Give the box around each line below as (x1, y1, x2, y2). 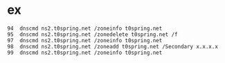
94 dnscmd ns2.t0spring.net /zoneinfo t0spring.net (7, 25, 163, 32)
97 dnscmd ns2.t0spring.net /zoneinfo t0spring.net (7, 37, 163, 44)
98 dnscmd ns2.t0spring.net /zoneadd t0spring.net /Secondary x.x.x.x (7, 43, 218, 50)
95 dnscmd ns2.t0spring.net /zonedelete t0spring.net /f (7, 30, 178, 38)
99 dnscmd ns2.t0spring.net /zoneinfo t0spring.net (7, 49, 163, 56)
